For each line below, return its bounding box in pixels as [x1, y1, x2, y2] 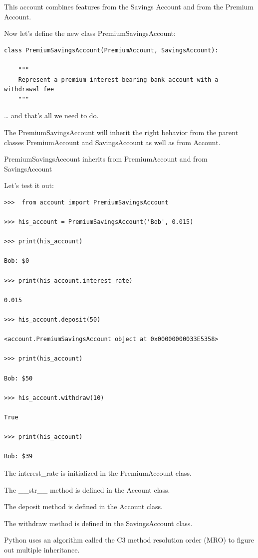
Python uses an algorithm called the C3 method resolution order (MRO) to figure [4, 535, 254, 545]
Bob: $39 [4, 453, 33, 460]
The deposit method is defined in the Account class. [4, 501, 163, 512]
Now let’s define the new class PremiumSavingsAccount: [4, 28, 176, 38]
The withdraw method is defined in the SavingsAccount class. [4, 518, 193, 528]
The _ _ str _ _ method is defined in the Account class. [4, 484, 170, 495]
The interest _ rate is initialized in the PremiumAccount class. [4, 467, 192, 478]
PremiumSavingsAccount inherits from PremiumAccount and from [4, 154, 208, 164]
